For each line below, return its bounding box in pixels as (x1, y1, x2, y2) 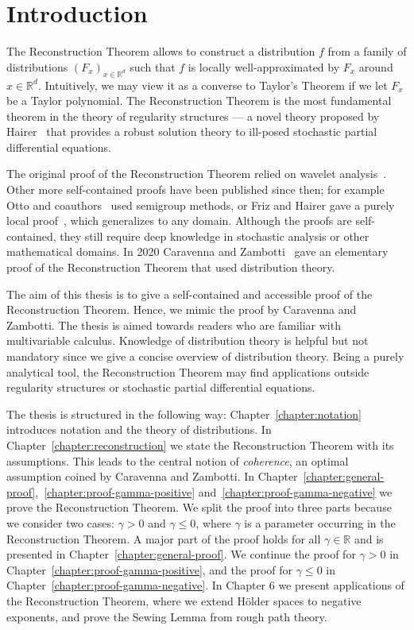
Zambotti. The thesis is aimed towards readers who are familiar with (6, 316, 341, 333)
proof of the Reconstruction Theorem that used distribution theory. (6, 259, 335, 276)
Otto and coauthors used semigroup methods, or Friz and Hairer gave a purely (6, 196, 395, 213)
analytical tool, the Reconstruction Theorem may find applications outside (6, 363, 370, 380)
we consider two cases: (6, 514, 114, 531)
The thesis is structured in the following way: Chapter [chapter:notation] (6, 405, 362, 422)
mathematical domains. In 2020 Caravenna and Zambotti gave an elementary (6, 243, 389, 260)
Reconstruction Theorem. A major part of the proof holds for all (6, 530, 321, 547)
